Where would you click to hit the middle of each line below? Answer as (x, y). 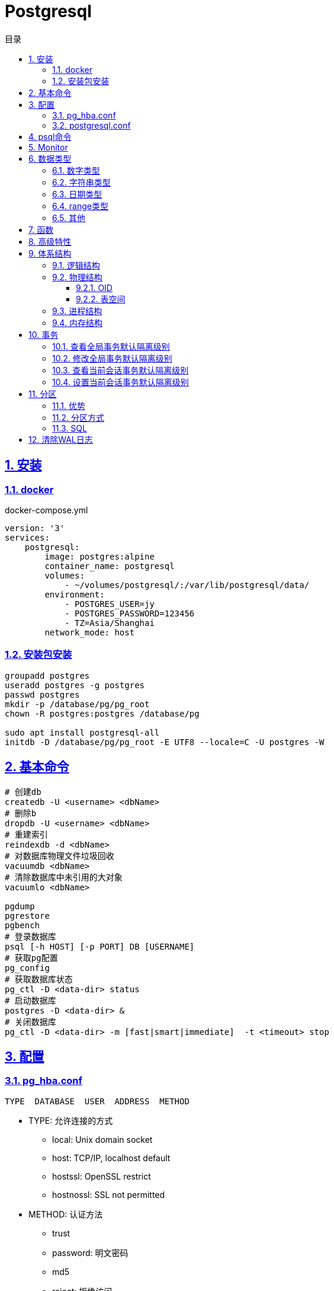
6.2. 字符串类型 (81, 182)
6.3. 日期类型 (77, 194)
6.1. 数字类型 (76, 170)
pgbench (23, 925)
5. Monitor (48, 147)
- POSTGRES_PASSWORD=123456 (130, 613)
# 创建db (23, 792)
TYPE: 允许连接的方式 (71, 1120)
